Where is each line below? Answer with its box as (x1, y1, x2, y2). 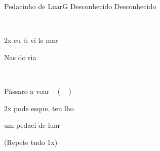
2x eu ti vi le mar (4, 35, 58, 45)
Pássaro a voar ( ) (4, 85, 72, 96)
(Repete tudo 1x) (4, 136, 58, 147)
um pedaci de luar (4, 120, 60, 130)
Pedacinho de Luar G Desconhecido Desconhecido (4, 1, 156, 11)
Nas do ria (4, 52, 36, 62)
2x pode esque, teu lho (4, 103, 74, 113)
